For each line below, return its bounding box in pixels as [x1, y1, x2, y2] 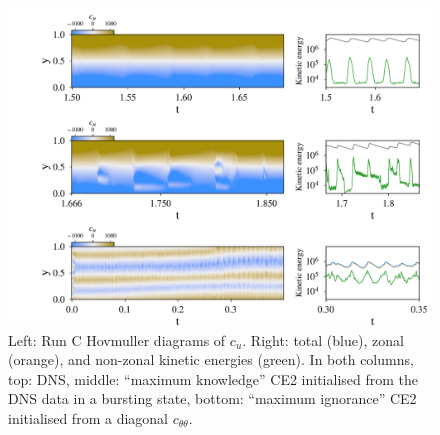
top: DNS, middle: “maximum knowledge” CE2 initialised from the [8, 368, 419, 389]
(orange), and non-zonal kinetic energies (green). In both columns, [8, 349, 414, 370]
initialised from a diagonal [8, 407, 168, 428]
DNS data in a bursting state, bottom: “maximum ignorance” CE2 [8, 388, 417, 409]
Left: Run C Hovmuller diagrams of [8, 329, 226, 350]
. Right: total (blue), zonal [242, 329, 404, 350]
